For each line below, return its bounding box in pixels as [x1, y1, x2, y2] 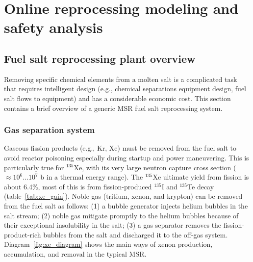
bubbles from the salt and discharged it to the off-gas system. [43, 229, 228, 239]
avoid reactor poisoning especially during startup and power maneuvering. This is [4, 152, 249, 162]
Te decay [187, 181, 214, 191]
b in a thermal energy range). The [40, 172, 143, 182]
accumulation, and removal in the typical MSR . [4, 248, 147, 259]
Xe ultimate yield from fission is [152, 172, 249, 182]
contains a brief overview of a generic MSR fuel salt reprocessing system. [4, 103, 223, 113]
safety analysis [4, 17, 103, 37]
